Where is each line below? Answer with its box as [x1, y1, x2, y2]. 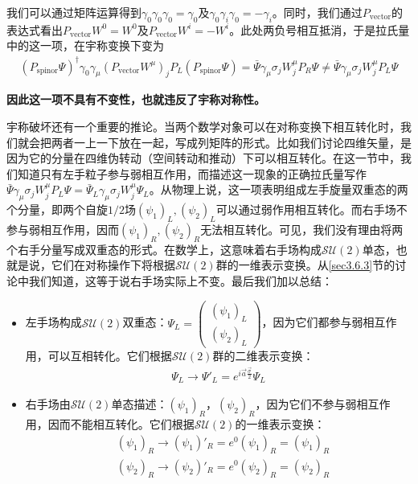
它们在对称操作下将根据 [51, 256, 175, 273]
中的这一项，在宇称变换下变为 [6, 37, 164, 54]
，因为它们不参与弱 [255, 396, 357, 412]
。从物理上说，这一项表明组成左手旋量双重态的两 [149, 181, 408, 198]
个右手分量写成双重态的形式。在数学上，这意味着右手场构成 [6, 240, 322, 257]
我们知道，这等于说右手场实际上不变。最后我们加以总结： [28, 272, 333, 289]
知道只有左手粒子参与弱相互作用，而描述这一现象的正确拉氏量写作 [17, 165, 367, 182]
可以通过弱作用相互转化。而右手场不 [215, 201, 408, 218]
